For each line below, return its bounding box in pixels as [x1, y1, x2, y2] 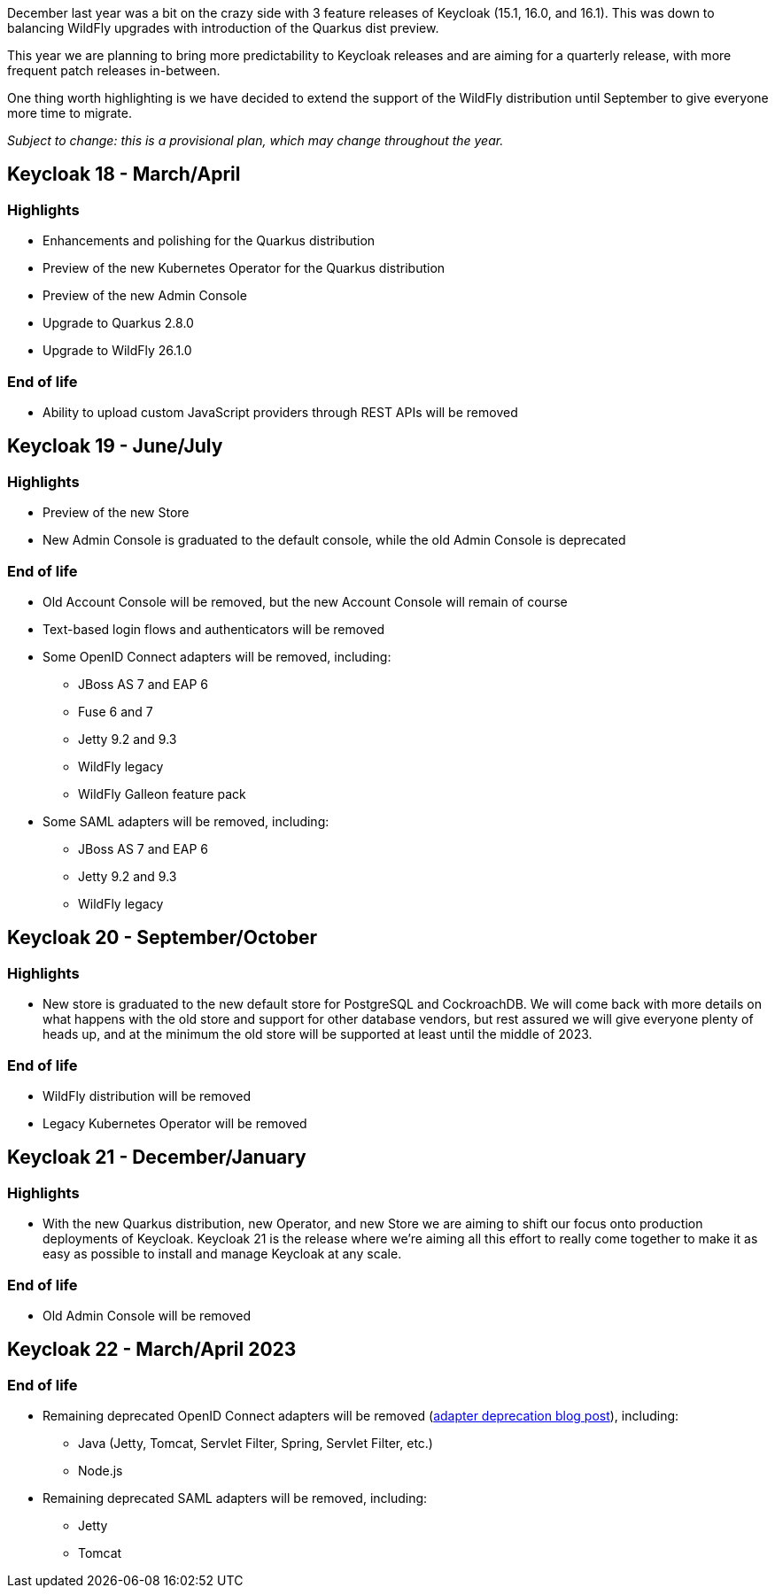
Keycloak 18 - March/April [7, 163, 241, 186]
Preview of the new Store [43, 505, 190, 521]
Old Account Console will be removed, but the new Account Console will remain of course [43, 593, 568, 609]
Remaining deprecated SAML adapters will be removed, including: [43, 1490, 428, 1506]
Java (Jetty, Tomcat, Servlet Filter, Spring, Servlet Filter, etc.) [78, 1436, 433, 1452]
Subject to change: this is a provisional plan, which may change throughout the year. [7, 133, 504, 148]
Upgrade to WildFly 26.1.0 [43, 343, 192, 359]
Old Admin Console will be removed [43, 1307, 252, 1323]
